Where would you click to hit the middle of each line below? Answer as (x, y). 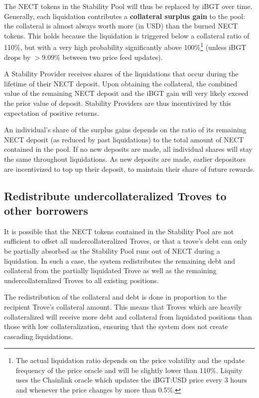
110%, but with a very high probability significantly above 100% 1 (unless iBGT (125, 46)
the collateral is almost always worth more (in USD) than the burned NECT (121, 26)
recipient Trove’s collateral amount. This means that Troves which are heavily (123, 306)
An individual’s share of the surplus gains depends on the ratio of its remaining (125, 130)
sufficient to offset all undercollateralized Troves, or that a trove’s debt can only (126, 241)
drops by (17, 57)
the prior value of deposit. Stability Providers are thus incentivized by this (118, 103)
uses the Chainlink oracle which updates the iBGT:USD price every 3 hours (131, 380)
